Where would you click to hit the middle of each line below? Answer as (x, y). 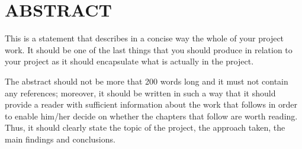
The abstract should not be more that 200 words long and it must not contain (147, 81)
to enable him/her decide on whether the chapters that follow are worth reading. (151, 116)
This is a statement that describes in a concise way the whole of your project (144, 38)
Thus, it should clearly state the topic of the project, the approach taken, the (145, 127)
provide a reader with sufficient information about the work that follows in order (151, 104)
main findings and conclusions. (60, 139)
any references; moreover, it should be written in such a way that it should (140, 93)
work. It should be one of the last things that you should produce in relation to (149, 49)
